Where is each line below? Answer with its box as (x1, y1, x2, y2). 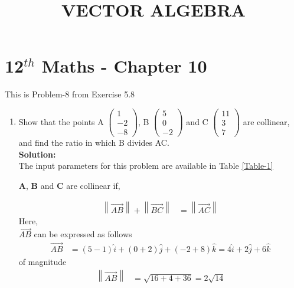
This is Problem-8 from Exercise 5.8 (5, 88, 135, 100)
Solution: (18, 148, 56, 160)
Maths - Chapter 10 (41, 54, 207, 78)
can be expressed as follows (34, 228, 132, 240)
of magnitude (18, 256, 67, 268)
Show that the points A (18, 115, 104, 127)
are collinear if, (66, 179, 120, 191)
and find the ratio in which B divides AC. (18, 136, 169, 149)
